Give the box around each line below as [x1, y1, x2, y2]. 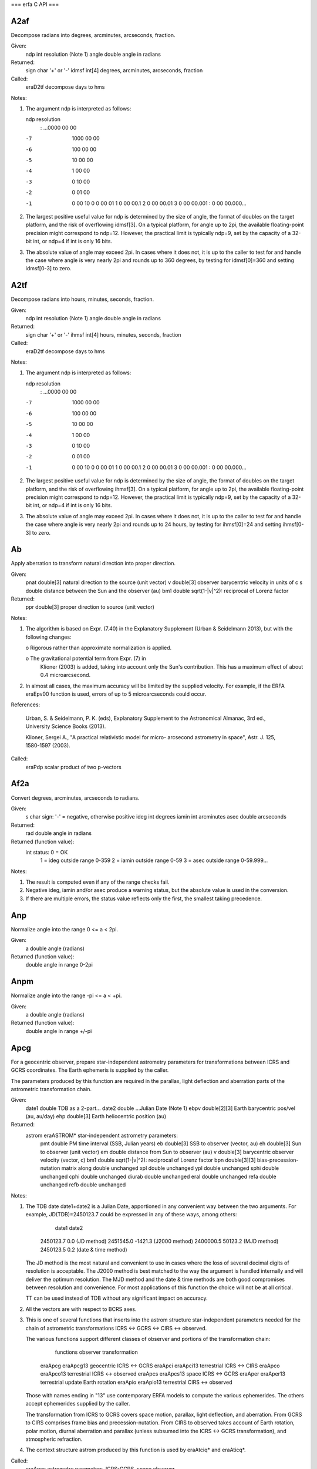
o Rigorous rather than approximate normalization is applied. [25, 644, 172, 651]
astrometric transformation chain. [11, 1085, 92, 1092]
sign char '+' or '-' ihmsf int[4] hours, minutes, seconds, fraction [25, 331, 181, 338]
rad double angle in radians [25, 830, 92, 837]
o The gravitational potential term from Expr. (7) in [25, 655, 146, 662]
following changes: [25, 633, 72, 640]
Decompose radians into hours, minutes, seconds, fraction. [11, 296, 154, 303]
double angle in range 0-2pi [25, 961, 93, 968]
